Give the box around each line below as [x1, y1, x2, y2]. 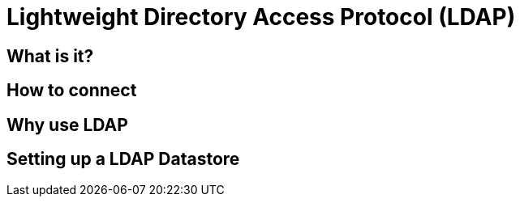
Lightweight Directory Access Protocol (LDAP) [6, 3, 516, 31]
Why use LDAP [6, 114, 128, 135]
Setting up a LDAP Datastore [6, 149, 240, 170]
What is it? [6, 45, 94, 66]
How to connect [6, 80, 137, 101]
